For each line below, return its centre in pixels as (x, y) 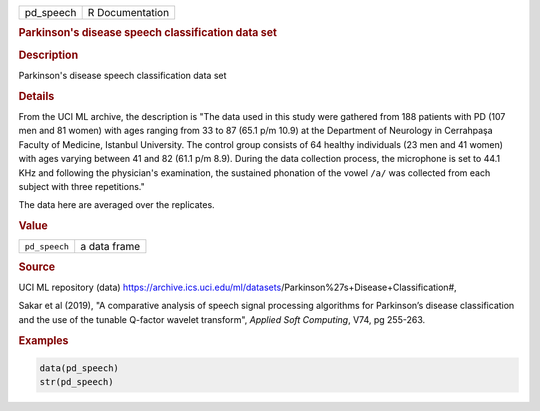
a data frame (110, 247)
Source (37, 267)
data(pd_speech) (79, 368)
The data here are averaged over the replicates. (116, 205)
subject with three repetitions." (81, 186)
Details (36, 96)
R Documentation (128, 12)
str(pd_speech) (76, 382)
